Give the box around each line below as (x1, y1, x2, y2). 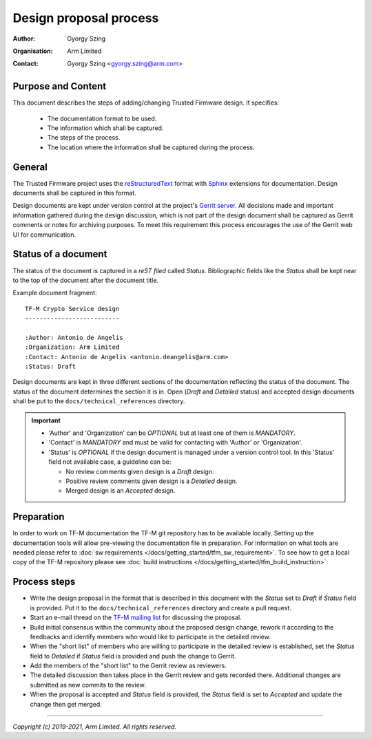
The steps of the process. (47, 133, 121, 142)
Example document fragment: (12, 289, 97, 297)
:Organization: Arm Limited (25, 343, 120, 351)
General (12, 161, 48, 173)
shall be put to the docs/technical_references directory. (12, 397, 185, 405)
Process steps (12, 576, 76, 588)
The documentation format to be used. (47, 114, 157, 122)
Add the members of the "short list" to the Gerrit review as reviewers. (30, 661, 227, 670)
